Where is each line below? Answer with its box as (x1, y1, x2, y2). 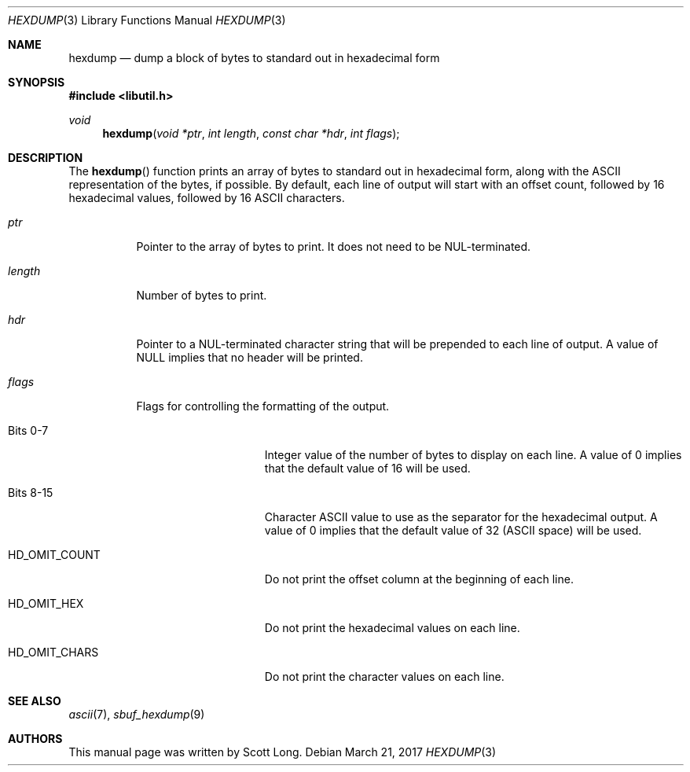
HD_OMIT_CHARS (8, 645, 99, 659)
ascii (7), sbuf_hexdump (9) (68, 708, 205, 721)
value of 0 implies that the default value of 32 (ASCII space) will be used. (264, 524, 642, 537)
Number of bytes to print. (136, 289, 267, 302)
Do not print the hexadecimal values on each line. (264, 621, 520, 634)
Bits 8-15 (8, 486, 53, 499)
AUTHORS (8, 732, 63, 745)
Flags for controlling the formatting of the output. (136, 399, 390, 413)
